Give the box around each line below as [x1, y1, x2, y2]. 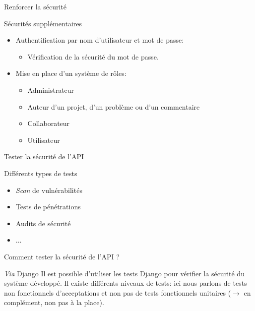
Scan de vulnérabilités [15, 185, 82, 195]
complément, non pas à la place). [4, 297, 104, 308]
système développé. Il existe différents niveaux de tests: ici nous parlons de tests [4, 278, 247, 288]
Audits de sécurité [15, 218, 71, 228]
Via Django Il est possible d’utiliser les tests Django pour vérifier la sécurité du [4, 268, 245, 278]
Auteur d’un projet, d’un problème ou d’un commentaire [27, 101, 200, 112]
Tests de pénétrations [15, 201, 81, 212]
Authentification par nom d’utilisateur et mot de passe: [15, 35, 184, 45]
